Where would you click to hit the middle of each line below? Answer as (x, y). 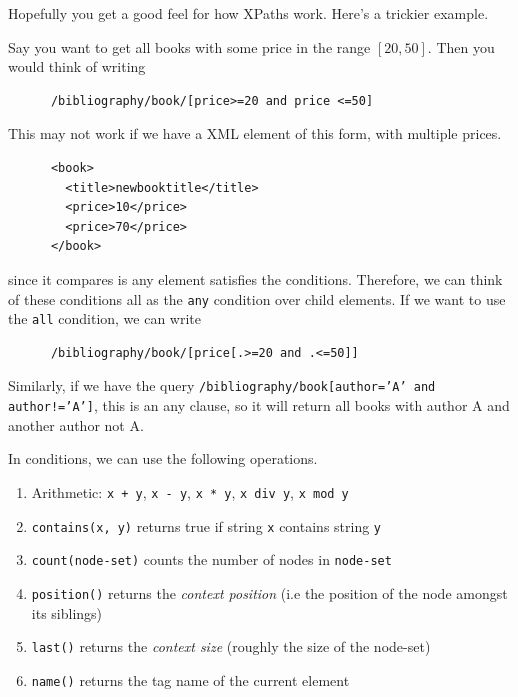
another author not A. (76, 424)
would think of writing (77, 66)
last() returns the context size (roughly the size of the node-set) (231, 646)
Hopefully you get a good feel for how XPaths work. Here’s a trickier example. (248, 13)
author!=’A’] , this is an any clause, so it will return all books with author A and (259, 405)
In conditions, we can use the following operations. (163, 458)
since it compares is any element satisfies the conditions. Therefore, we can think (255, 278)
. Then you (461, 46)
